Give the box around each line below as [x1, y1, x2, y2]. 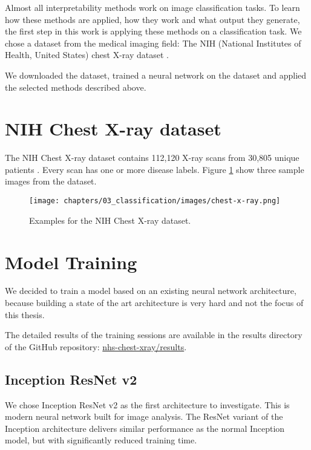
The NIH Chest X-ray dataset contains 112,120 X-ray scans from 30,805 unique [5, 151, 300, 164]
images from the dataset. [5, 175, 97, 187]
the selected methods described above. [5, 80, 146, 93]
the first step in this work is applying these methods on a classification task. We [5, 25, 302, 37]
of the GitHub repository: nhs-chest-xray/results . [5, 340, 187, 353]
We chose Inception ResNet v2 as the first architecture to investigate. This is [5, 398, 290, 411]
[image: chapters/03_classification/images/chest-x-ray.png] [29, 197, 281, 206]
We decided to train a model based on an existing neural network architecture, [5, 284, 296, 297]
